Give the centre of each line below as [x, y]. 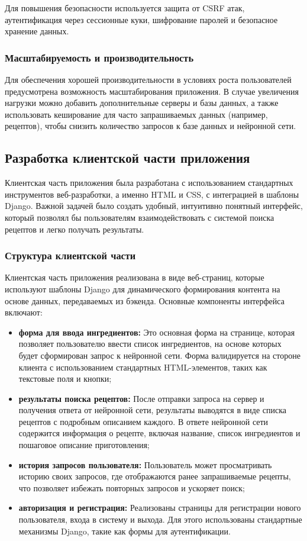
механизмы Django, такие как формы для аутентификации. [125, 531]
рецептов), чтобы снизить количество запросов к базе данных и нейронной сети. [151, 126]
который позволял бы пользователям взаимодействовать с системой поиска [140, 217]
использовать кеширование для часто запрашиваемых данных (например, [136, 114]
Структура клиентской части [70, 255]
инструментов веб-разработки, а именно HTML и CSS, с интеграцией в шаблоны [152, 194]
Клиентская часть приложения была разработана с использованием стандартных [149, 183]
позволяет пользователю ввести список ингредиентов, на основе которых [150, 344]
